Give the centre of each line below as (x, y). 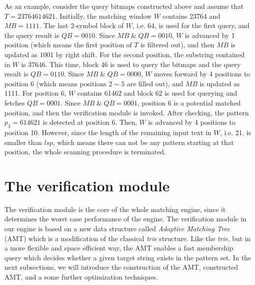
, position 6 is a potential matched (189, 102)
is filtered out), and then (177, 45)
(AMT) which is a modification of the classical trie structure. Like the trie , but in (127, 238)
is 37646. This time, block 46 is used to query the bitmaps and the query (131, 64)
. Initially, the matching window (103, 16)
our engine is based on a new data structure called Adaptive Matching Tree (117, 229)
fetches (15, 102)
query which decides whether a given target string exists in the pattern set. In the (128, 257)
